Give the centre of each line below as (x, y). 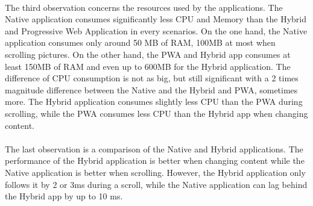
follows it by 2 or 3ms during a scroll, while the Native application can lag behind (156, 184)
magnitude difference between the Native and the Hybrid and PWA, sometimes (151, 89)
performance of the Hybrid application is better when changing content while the (155, 161)
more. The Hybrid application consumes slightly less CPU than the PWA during (154, 101)
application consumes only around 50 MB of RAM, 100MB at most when (140, 42)
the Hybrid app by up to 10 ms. (64, 196)
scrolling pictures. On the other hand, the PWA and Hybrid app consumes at (148, 54)
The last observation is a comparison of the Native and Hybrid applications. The (154, 148)
